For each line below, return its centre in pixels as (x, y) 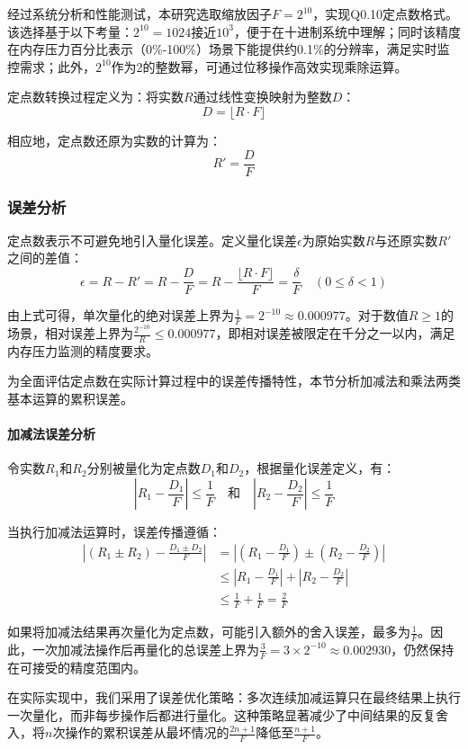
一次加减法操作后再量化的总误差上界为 (145, 649)
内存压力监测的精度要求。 (83, 350)
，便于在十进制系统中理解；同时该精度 (347, 31)
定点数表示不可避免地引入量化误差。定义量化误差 (152, 240)
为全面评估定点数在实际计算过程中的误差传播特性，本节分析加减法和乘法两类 (234, 381)
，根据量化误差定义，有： (320, 468)
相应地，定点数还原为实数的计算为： (114, 140)
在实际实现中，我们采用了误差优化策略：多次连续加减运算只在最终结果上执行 (234, 697)
